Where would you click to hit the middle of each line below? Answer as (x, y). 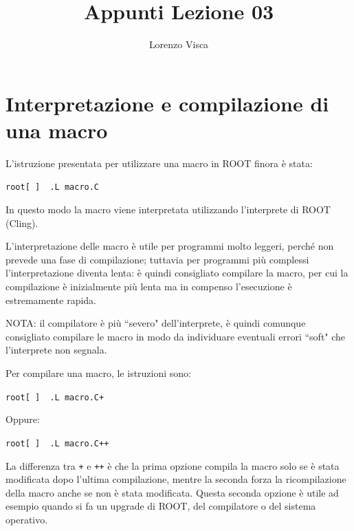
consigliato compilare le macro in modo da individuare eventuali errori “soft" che (176, 336)
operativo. (27, 519)
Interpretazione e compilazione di (167, 103)
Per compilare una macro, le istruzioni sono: (99, 373)
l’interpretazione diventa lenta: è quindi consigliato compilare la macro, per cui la (177, 273)
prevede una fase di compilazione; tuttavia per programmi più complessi (157, 259)
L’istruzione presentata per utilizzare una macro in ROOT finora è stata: (159, 163)
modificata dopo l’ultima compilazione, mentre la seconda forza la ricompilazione (176, 479)
